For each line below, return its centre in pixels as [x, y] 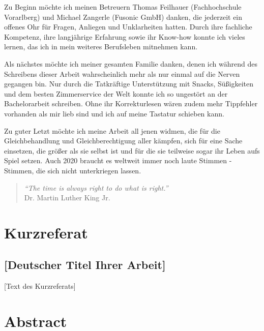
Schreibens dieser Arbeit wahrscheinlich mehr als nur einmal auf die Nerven [122, 73]
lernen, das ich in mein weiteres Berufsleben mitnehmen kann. [101, 47]
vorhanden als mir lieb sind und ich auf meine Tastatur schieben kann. [114, 113]
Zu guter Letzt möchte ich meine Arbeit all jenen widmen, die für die [112, 130]
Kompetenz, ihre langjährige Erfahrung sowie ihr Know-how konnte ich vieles [125, 36]
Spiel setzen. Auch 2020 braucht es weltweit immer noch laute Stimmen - [118, 160]
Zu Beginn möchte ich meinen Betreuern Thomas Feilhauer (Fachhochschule [123, 7]
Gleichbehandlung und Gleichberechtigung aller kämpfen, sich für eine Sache [123, 141]
